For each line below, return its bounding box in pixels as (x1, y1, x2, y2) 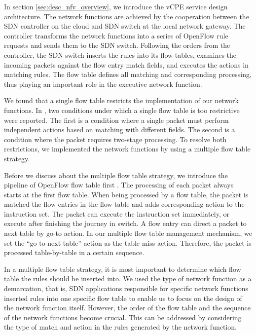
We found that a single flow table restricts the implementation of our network (4, 95, 239, 106)
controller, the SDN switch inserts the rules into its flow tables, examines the (4, 49, 237, 60)
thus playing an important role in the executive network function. (4, 78, 202, 89)
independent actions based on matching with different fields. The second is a (4, 124, 235, 135)
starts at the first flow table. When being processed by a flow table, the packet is (4, 189, 249, 199)
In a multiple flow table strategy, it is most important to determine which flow (4, 263, 241, 274)
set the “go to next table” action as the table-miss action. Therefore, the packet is (4, 237, 252, 248)
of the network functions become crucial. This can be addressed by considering (4, 312, 242, 322)
